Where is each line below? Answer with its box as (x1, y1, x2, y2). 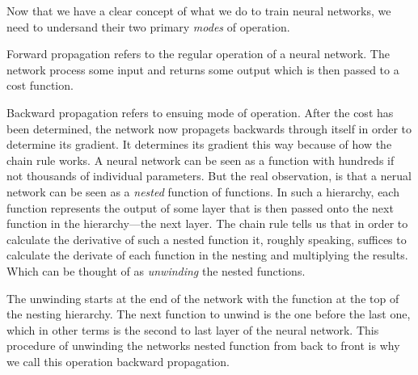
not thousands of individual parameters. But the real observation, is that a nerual (6, 167, 412, 184)
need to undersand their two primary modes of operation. (6, 18, 290, 35)
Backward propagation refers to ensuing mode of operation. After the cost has (6, 103, 394, 120)
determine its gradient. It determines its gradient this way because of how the (6, 136, 392, 153)
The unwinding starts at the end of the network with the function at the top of (6, 289, 399, 306)
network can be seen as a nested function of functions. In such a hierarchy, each (6, 183, 399, 200)
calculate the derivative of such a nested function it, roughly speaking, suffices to (6, 230, 407, 247)
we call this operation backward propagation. (6, 352, 230, 369)
